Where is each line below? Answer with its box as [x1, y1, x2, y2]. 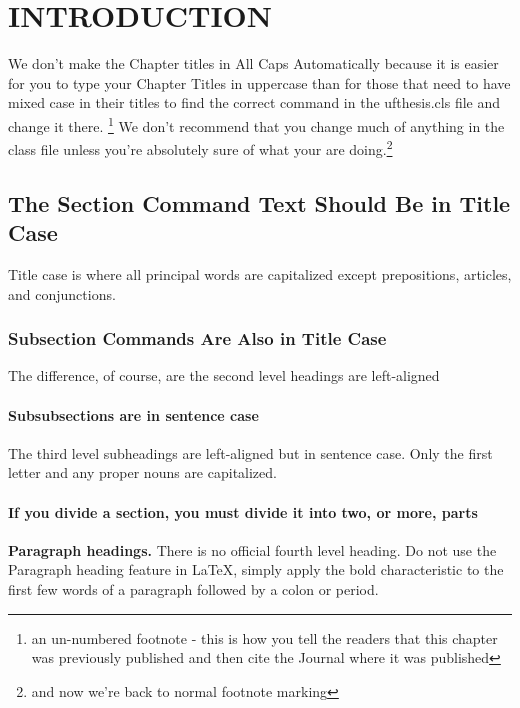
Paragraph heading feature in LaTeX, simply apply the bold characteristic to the [8, 559, 504, 580]
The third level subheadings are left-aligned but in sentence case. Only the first [8, 442, 493, 463]
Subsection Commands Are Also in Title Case [8, 326, 387, 351]
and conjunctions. [8, 283, 116, 304]
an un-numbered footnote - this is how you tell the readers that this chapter [31, 627, 498, 648]
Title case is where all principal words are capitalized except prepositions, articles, [8, 264, 512, 284]
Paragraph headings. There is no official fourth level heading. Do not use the [8, 539, 497, 560]
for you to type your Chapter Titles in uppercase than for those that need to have [8, 72, 511, 93]
